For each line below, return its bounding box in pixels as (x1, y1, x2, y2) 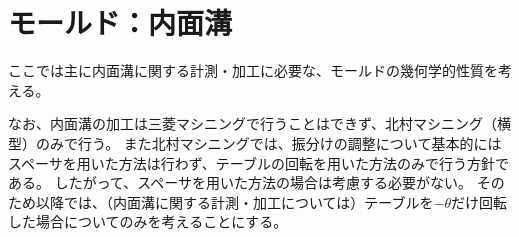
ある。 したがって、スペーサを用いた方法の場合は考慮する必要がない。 (8, 172, 472, 193)
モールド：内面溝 (8, 2, 233, 43)
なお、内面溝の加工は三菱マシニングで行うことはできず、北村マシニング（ (8, 113, 498, 134)
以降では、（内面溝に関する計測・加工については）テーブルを (35, 191, 434, 212)
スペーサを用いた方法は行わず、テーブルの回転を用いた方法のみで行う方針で (8, 152, 509, 173)
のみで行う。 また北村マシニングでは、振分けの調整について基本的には (35, 132, 502, 153)
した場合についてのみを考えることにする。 (8, 211, 288, 232)
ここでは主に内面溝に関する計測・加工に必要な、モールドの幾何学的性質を (8, 60, 498, 81)
